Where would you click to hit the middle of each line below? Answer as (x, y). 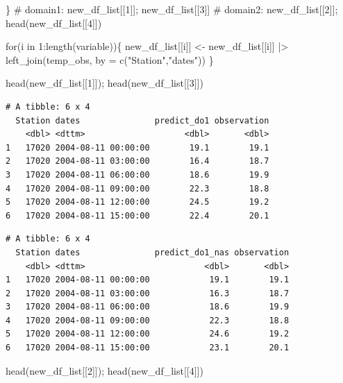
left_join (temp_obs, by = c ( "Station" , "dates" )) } (110, 59)
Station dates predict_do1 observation (142, 120)
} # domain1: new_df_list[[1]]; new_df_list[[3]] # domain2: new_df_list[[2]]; (172, 9)
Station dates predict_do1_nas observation (152, 252)
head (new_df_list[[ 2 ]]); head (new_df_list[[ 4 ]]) (104, 370)
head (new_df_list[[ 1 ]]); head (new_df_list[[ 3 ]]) (104, 83)
